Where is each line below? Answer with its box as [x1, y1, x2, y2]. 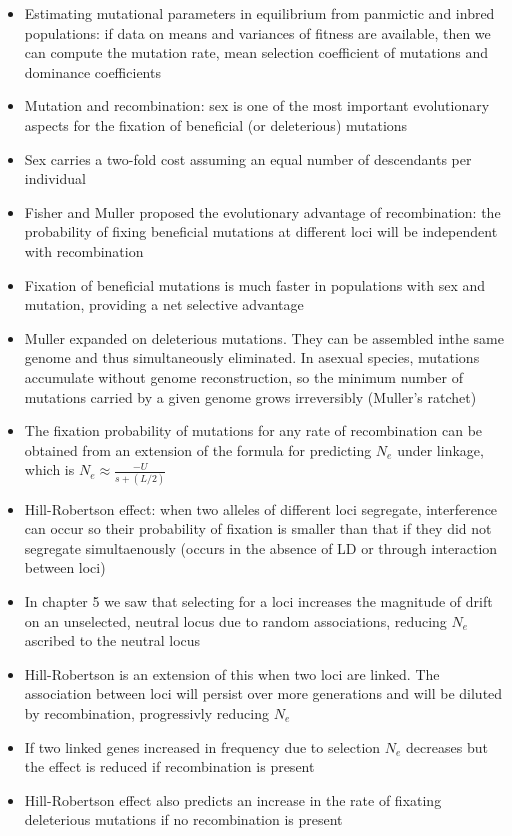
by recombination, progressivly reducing [24, 702, 269, 723]
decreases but [406, 736, 488, 757]
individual [24, 168, 86, 189]
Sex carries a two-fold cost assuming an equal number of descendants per [24, 148, 472, 169]
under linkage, [397, 439, 484, 460]
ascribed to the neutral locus [24, 630, 201, 651]
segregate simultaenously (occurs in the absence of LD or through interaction [24, 537, 498, 558]
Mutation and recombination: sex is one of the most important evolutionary [24, 95, 490, 116]
